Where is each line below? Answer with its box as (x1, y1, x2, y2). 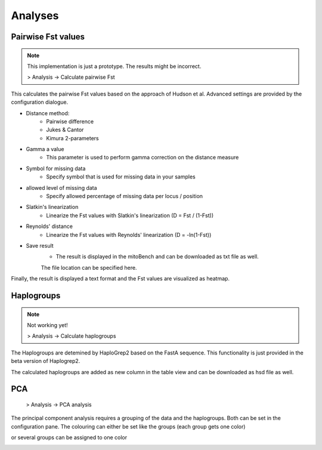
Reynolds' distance (26, 223, 73, 230)
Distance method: (26, 109, 70, 116)
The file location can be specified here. (41, 264, 137, 271)
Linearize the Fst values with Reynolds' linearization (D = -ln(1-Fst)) (46, 231, 212, 238)
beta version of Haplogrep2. (11, 357, 80, 365)
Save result (26, 242, 54, 249)
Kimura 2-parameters (46, 134, 99, 141)
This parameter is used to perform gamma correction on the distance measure (46, 154, 239, 161)
